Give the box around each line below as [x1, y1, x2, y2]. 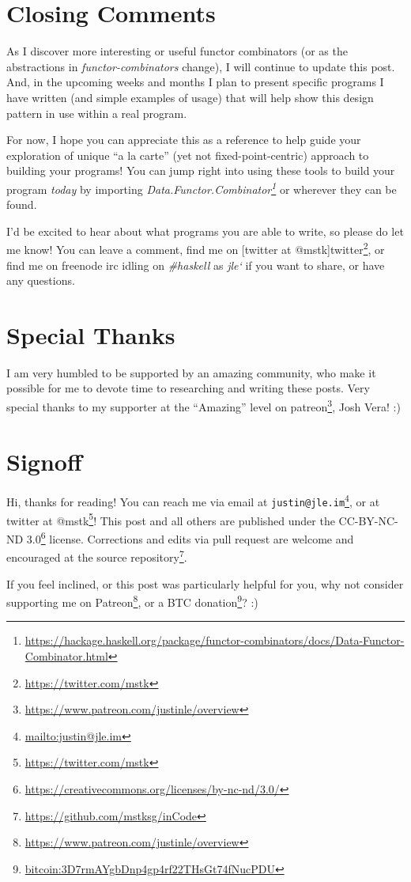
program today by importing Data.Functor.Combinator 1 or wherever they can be [6, 178, 397, 197]
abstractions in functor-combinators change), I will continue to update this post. [6, 58, 395, 74]
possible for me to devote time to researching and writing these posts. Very [6, 380, 370, 396]
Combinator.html [25, 647, 108, 664]
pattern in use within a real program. [6, 104, 187, 121]
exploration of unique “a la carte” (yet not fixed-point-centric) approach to [6, 146, 369, 163]
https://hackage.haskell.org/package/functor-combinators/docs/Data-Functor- [25, 632, 405, 649]
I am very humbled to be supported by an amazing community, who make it [6, 364, 376, 380]
